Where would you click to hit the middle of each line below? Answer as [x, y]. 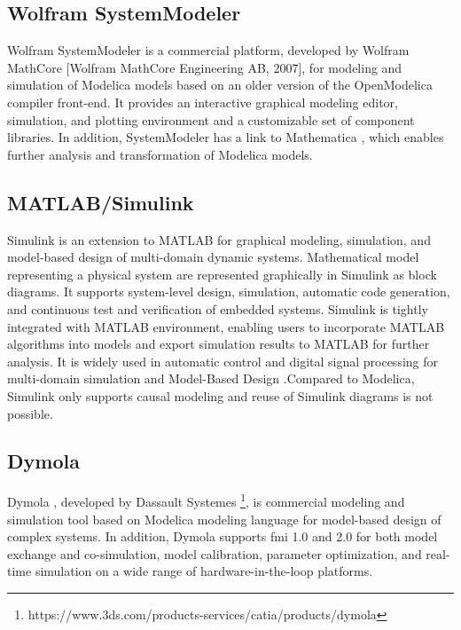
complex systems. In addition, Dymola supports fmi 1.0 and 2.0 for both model [223, 536]
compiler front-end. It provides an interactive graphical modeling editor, [203, 102]
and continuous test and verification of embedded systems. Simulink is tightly [218, 308]
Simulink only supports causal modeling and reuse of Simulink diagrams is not [220, 395]
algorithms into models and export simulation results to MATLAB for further [219, 344]
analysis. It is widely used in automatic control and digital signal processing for [223, 361]
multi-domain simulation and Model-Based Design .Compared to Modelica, [211, 378]
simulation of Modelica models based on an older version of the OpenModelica [220, 85]
